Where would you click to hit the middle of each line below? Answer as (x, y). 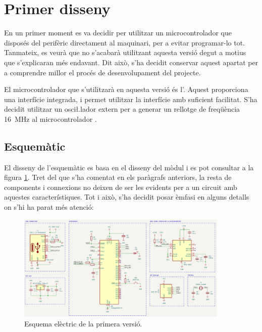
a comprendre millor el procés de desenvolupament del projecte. (102, 72)
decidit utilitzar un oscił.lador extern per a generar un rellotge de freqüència (122, 109)
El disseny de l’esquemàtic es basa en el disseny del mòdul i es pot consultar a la (129, 167)
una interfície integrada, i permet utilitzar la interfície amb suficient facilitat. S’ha (131, 99)
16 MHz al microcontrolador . (50, 118)
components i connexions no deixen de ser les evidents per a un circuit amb (121, 187)
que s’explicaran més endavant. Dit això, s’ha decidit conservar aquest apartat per (131, 62)
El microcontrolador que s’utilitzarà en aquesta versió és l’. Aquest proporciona (126, 89)
